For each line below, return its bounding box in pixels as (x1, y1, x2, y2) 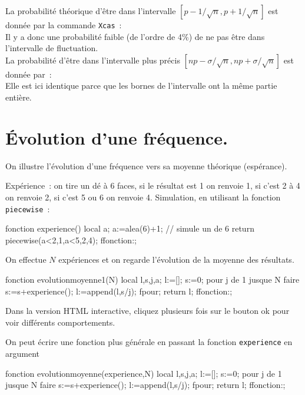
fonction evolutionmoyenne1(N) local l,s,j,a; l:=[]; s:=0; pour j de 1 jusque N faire (5, 273, 300, 285)
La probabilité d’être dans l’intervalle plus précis (5, 53, 180, 66)
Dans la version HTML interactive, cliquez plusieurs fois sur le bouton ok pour (5, 304, 290, 317)
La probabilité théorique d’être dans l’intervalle (5, 5, 176, 16)
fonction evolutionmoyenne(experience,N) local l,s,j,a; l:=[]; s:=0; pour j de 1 (5, 367, 282, 379)
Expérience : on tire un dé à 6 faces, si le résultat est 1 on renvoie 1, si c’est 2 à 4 (5, 179, 300, 192)
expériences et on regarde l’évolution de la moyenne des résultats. (58, 253, 294, 266)
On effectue (5, 253, 47, 266)
